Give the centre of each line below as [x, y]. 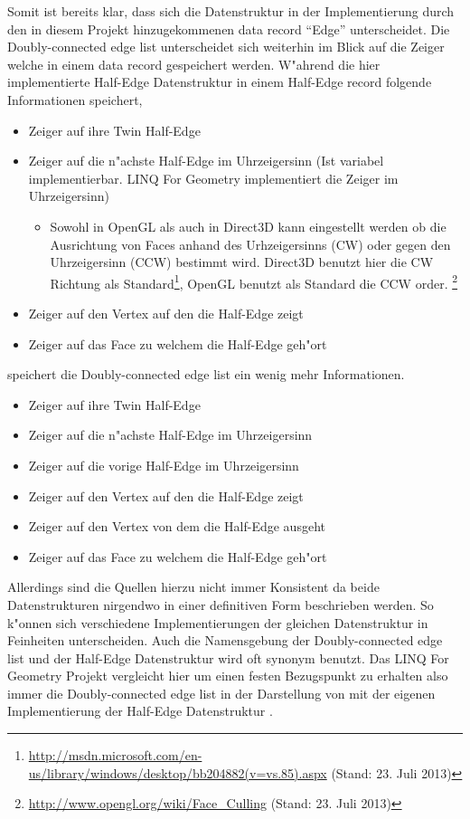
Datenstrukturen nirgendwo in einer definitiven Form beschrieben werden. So [221, 604]
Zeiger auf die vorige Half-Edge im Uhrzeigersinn [164, 465]
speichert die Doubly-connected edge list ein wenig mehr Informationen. [206, 374]
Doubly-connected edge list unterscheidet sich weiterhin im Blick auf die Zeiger [226, 47]
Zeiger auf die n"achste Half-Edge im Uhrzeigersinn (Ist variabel [206, 161]
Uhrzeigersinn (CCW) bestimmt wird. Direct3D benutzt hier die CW [242, 262]
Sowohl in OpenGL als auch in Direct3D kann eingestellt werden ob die [248, 226]
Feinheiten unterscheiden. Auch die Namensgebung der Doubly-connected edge [225, 640]
